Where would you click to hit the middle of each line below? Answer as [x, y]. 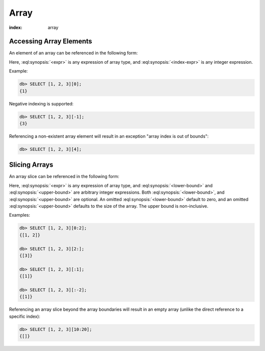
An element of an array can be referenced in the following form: [73, 53]
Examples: [20, 215]
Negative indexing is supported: [41, 103]
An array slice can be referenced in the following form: [64, 176]
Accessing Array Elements [51, 41]
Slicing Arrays [31, 165]
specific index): [25, 316]
